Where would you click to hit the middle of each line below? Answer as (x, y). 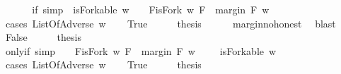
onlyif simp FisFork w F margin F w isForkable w (141, 50)
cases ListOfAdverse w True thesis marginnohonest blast (170, 23)
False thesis (43, 37)
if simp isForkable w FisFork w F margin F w (151, 9)
